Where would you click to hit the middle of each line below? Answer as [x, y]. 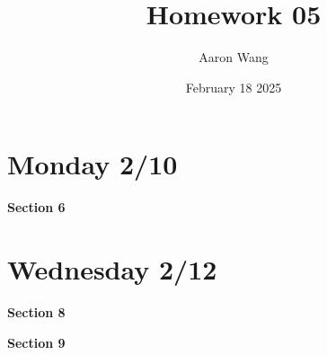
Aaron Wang [234, 57]
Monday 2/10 [93, 164]
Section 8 [36, 311]
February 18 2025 [234, 87]
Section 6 [36, 207]
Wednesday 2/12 [112, 269]
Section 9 [36, 342]
